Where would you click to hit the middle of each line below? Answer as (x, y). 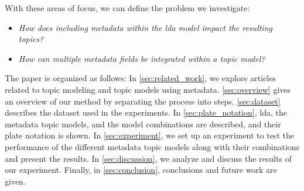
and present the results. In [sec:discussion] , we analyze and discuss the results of (148, 158)
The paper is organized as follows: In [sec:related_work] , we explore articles (140, 78)
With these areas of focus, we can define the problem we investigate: (127, 8)
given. (15, 181)
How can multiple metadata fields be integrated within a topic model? (142, 58)
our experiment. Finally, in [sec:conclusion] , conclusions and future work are (141, 170)
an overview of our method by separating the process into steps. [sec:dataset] (143, 101)
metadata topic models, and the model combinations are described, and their (143, 124)
